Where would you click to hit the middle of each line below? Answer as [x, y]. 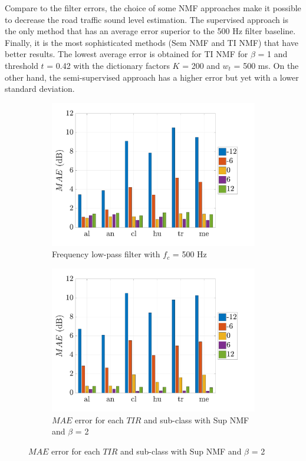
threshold [22, 65]
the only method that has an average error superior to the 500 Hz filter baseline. [150, 31]
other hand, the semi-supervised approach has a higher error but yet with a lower [152, 77]
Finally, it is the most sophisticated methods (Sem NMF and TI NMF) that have [152, 42]
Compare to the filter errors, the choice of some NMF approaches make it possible [153, 8]
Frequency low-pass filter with [106, 254]
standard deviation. [40, 89]
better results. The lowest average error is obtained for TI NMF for [126, 54]
